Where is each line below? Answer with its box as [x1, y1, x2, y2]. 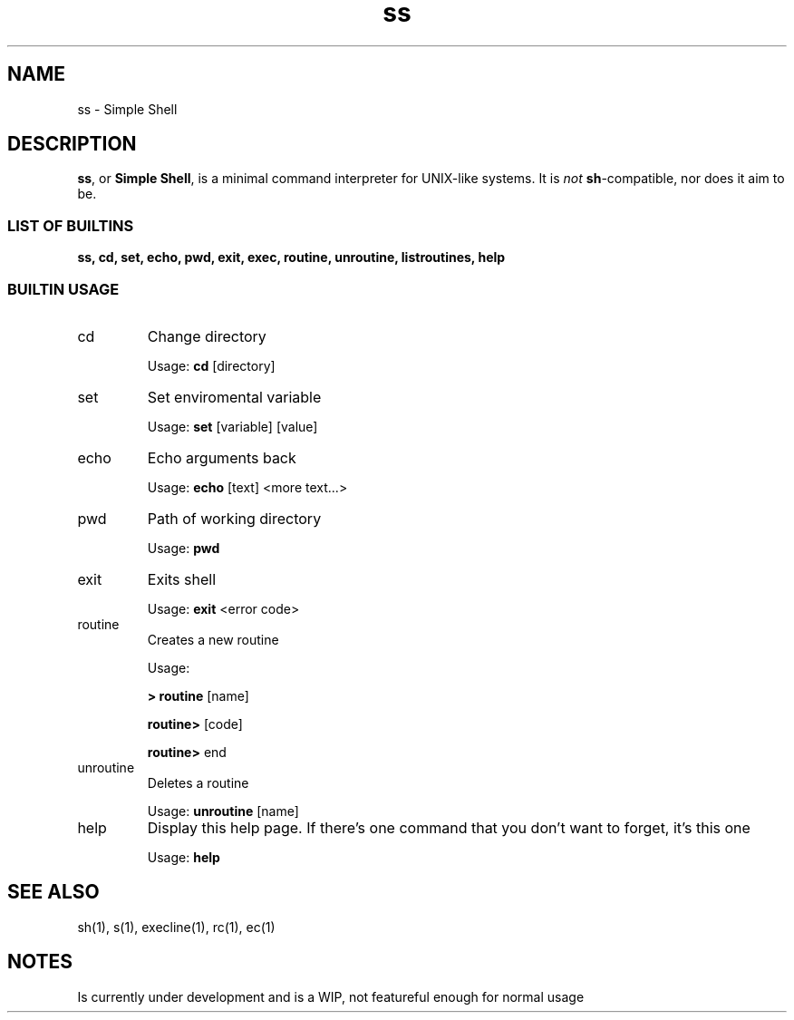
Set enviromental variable [147, 387, 322, 406]
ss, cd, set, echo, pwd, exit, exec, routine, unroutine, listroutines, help [77, 249, 506, 266]
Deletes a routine [147, 774, 249, 791]
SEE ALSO [7, 880, 100, 904]
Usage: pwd [147, 539, 220, 556]
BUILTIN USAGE [7, 279, 120, 298]
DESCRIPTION [7, 132, 137, 156]
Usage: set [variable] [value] [147, 418, 318, 434]
